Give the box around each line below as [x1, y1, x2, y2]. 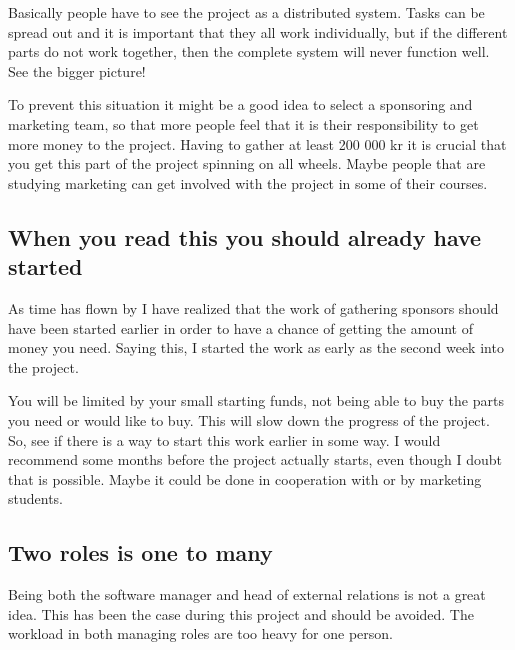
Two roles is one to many [8, 537, 273, 568]
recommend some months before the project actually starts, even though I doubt [8, 449, 502, 470]
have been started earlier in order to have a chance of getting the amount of [8, 317, 473, 338]
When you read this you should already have [8, 221, 482, 252]
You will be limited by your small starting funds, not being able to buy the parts [8, 390, 504, 411]
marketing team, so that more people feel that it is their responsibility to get [8, 113, 479, 134]
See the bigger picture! [8, 60, 146, 81]
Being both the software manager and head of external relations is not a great [8, 584, 486, 605]
